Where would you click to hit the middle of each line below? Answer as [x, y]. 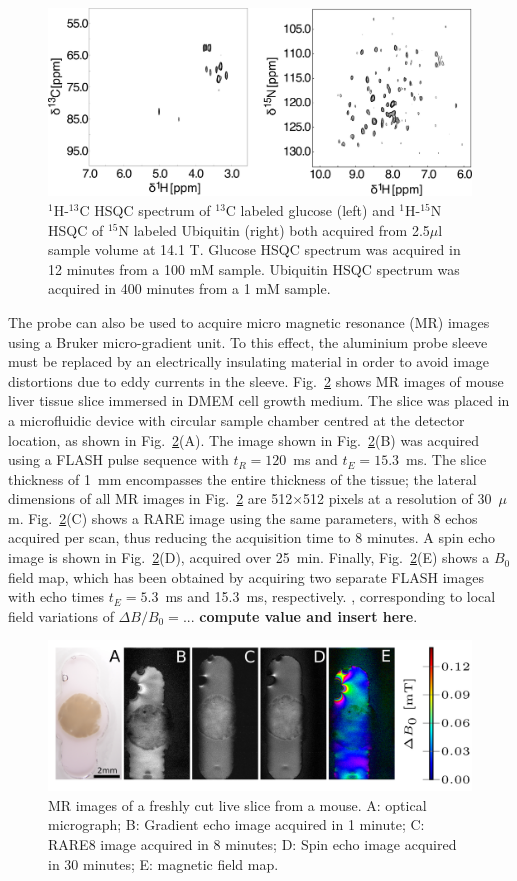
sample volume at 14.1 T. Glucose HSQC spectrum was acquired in [254, 249]
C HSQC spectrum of [145, 209]
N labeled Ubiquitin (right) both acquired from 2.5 [274, 229]
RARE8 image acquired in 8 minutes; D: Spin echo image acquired [252, 843]
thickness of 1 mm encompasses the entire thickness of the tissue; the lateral [242, 478]
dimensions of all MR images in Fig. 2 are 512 [150, 498]
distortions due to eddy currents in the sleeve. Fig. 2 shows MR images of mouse [256, 380]
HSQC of [76, 229]
